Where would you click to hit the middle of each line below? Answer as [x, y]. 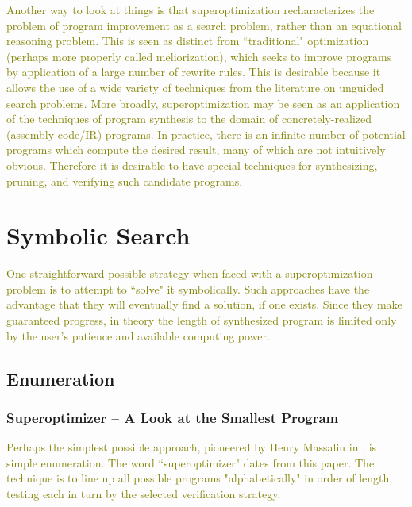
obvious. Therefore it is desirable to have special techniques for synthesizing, [192, 165]
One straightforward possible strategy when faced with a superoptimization [190, 273]
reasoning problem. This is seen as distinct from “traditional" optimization [188, 41]
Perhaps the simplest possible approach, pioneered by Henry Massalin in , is [192, 447]
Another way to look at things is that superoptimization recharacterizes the [191, 10]
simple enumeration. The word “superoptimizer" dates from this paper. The [191, 462]
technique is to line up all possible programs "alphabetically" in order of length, [200, 478]
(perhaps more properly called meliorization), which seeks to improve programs [199, 56]
